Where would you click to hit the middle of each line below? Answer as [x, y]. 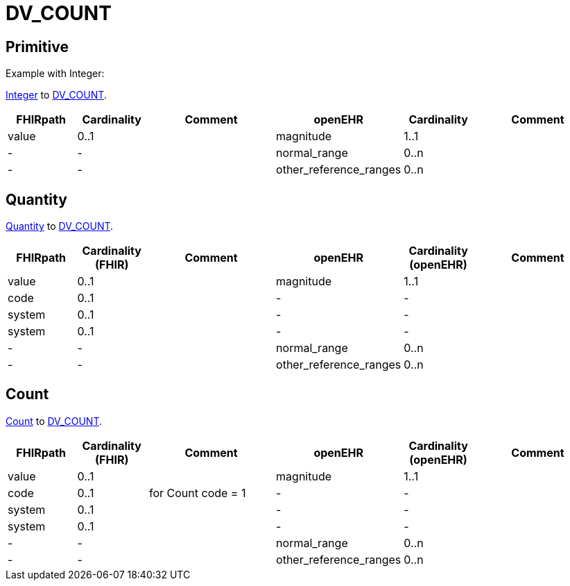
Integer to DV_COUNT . [56, 95]
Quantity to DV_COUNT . [60, 226]
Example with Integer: [55, 74]
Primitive [37, 47]
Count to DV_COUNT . [54, 421]
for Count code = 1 [198, 493]
